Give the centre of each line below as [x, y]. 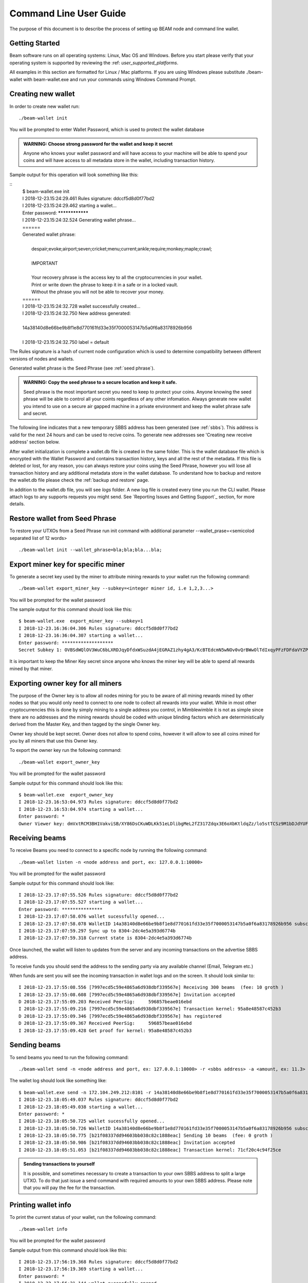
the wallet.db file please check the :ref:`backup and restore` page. [79, 480]
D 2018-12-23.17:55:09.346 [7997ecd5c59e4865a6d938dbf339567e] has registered [120, 1016]
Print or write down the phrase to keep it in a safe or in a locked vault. [105, 284]
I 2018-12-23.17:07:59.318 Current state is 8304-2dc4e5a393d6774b [105, 938]
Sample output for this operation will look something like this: [74, 174]
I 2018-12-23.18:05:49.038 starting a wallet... [81, 1107]
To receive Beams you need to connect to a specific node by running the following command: [108, 850]
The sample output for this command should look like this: [71, 609]
